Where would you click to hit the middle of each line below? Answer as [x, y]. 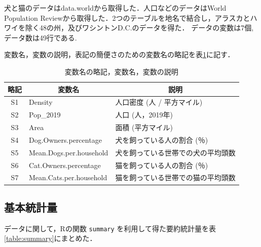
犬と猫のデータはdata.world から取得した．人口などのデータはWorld [115, 8]
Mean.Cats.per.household [68, 177]
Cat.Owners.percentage [65, 165]
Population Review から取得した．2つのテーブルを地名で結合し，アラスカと [127, 17]
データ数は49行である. [41, 37]
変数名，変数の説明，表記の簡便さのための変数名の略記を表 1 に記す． [119, 54]
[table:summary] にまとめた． [50, 238]
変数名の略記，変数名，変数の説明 [121, 71]
